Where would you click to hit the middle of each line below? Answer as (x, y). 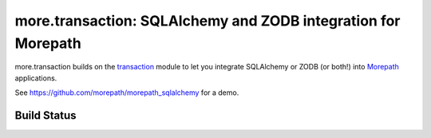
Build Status (45, 115)
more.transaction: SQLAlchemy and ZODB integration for (208, 21)
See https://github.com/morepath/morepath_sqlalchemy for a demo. (127, 93)
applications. (36, 78)
